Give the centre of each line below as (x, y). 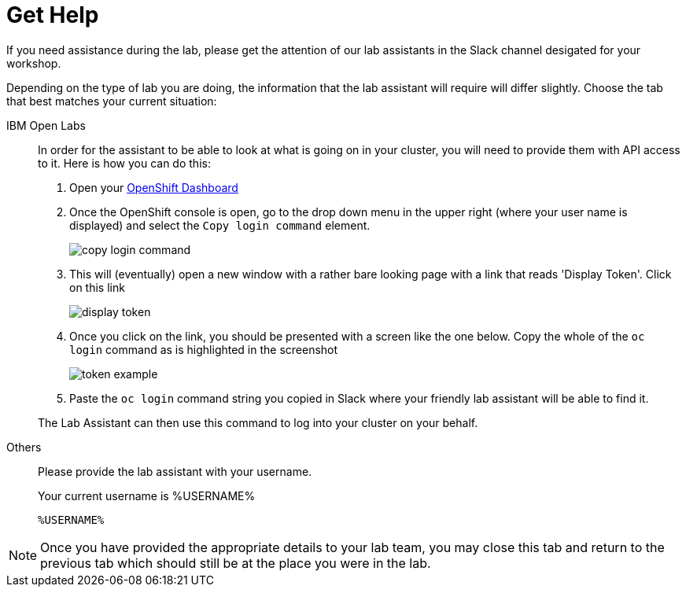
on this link (97, 287)
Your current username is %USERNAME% (147, 495)
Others (24, 447)
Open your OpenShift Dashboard (154, 187)
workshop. (34, 63)
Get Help (53, 15)
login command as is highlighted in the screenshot (204, 349)
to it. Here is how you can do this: (124, 163)
